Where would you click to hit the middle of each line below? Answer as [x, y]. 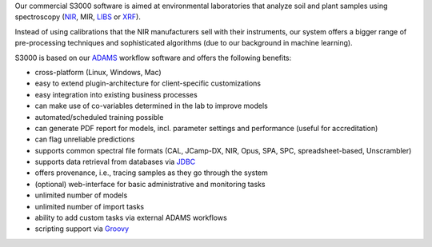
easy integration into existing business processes [116, 94]
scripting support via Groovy [82, 229]
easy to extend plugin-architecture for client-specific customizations [148, 83]
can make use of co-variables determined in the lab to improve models [151, 106]
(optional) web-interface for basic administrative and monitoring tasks [150, 184]
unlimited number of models [81, 195]
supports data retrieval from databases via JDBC [115, 162]
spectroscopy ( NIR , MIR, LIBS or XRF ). [78, 17]
